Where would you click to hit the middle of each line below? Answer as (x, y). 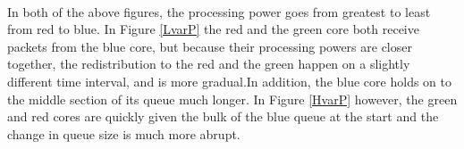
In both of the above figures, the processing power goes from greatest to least (219, 11)
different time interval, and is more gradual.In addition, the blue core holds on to (229, 81)
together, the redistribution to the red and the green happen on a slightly (209, 64)
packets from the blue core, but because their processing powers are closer (210, 46)
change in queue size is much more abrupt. (124, 133)
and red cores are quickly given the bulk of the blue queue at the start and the (223, 116)
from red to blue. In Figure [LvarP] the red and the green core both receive (213, 29)
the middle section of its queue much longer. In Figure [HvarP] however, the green (232, 99)
